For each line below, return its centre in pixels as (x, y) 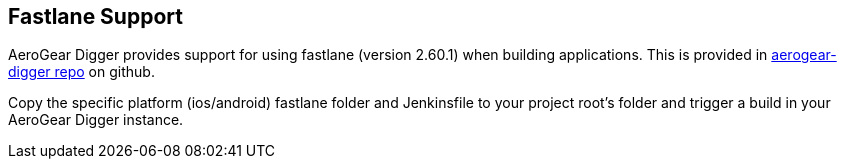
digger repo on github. (81, 72)
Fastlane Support (95, 16)
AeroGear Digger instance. (96, 120)
